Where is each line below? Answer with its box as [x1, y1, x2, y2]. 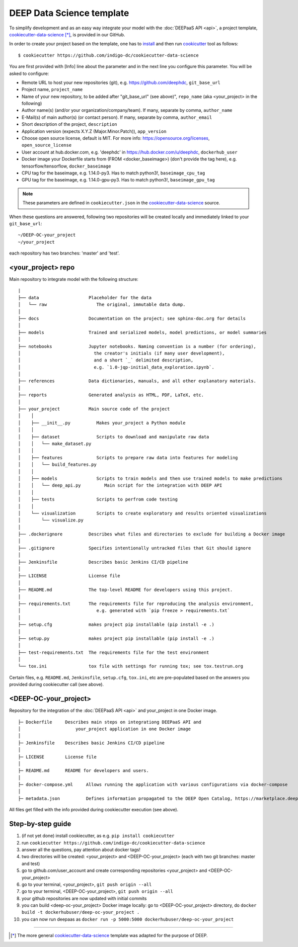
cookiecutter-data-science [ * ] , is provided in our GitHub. [9, 31, 125, 37]
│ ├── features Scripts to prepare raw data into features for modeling [18, 455, 238, 460]
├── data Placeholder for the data [18, 295, 151, 300]
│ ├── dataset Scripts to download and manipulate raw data [18, 434, 210, 439]
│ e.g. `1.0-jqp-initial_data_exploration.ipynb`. [18, 364, 215, 370]
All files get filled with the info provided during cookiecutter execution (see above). [9, 807, 179, 813]
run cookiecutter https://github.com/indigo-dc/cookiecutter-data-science [21, 840, 206, 846]
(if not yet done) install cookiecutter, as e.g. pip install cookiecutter [21, 833, 175, 839]
